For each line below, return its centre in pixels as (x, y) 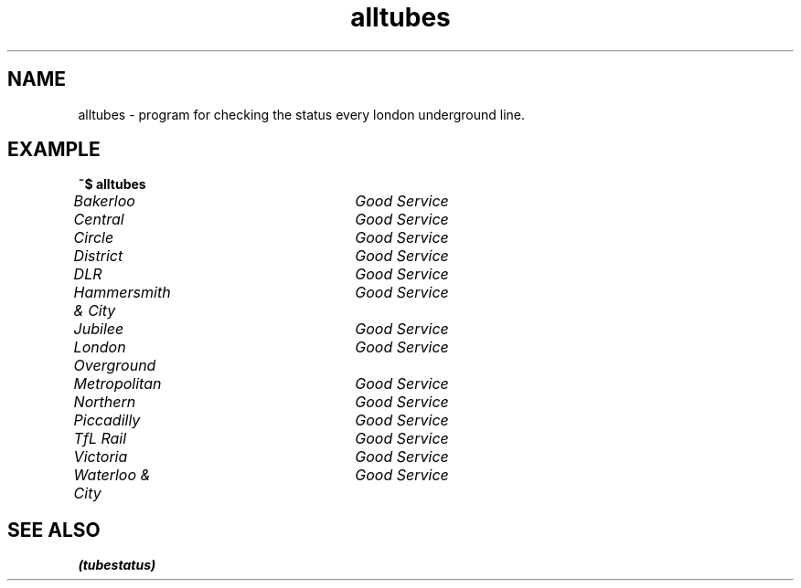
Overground (115, 366)
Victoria (101, 457)
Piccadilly (107, 420)
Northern (105, 402)
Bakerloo (104, 201)
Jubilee (99, 329)
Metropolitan (117, 384)
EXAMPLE (54, 150)
